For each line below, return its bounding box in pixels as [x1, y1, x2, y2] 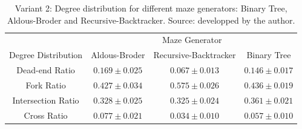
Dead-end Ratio [16, 64, 75, 76]
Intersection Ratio [12, 93, 79, 106]
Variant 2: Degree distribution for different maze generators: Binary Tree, [15, 2, 287, 14]
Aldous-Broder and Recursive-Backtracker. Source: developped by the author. [7, 13, 295, 26]
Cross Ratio [24, 108, 68, 121]
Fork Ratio [25, 78, 66, 91]
